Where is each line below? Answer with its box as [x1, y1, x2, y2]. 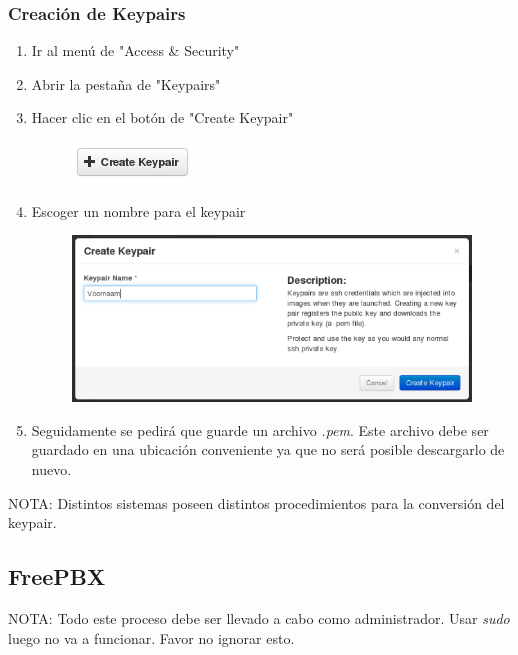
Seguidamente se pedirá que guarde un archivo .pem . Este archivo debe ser [31, 419, 489, 440]
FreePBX [8, 561, 106, 592]
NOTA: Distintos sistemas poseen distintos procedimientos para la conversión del [8, 492, 505, 513]
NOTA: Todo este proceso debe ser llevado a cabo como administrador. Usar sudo [8, 607, 510, 628]
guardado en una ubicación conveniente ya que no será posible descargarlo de [31, 439, 505, 460]
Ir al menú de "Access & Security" [31, 40, 240, 61]
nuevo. [31, 458, 72, 479]
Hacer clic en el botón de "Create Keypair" [31, 107, 294, 128]
